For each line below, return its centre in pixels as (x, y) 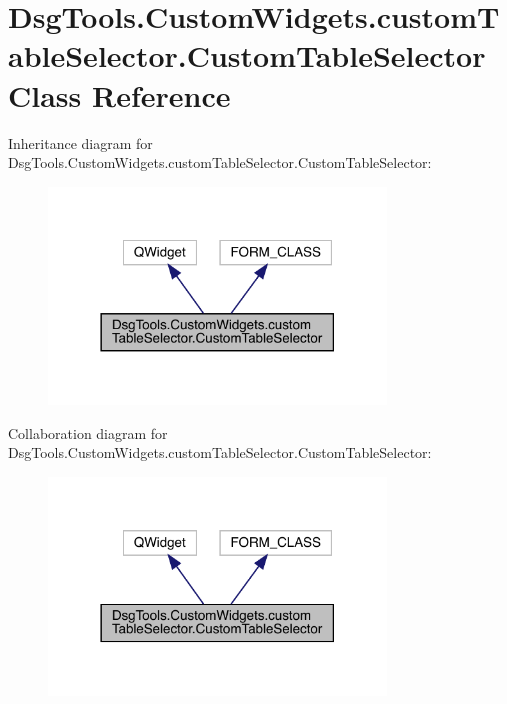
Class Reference (119, 94)
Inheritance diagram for (80, 142)
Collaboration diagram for (88, 432)
